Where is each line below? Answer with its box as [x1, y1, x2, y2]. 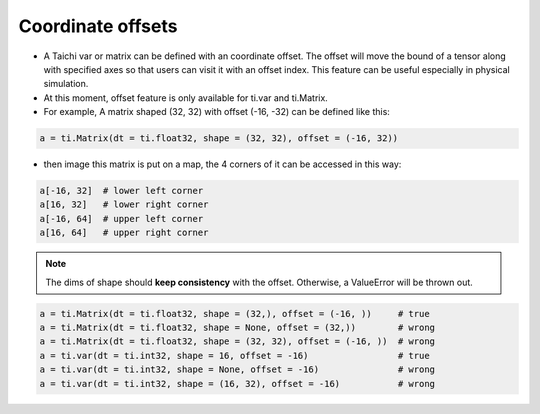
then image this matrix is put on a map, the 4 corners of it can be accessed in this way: [43, 158, 402, 170]
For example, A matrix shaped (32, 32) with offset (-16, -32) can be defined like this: [43, 106, 390, 118]
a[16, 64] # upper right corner [39, 227, 209, 239]
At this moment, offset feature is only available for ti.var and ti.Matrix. [43, 91, 329, 104]
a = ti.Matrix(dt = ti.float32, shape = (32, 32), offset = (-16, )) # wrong [39, 336, 435, 347]
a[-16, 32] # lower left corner [39, 185, 204, 197]
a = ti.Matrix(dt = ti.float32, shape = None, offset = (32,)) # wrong [39, 321, 435, 333]
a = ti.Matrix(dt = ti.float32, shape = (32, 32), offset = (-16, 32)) [39, 133, 399, 144]
